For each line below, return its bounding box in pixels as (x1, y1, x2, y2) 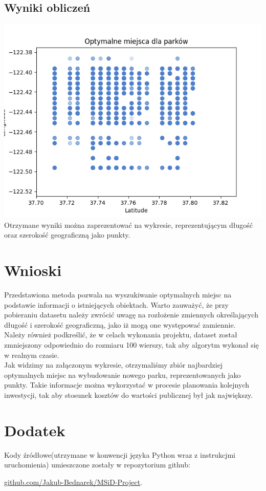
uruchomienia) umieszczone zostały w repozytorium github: (4, 459, 190, 470)
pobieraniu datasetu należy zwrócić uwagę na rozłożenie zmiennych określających (4, 309, 258, 320)
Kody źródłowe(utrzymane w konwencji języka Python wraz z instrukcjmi (4, 449, 235, 460)
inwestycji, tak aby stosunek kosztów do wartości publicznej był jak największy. (4, 390, 253, 400)
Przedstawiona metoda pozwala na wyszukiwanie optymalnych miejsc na (4, 289, 232, 300)
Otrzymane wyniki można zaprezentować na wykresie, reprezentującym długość (4, 219, 253, 230)
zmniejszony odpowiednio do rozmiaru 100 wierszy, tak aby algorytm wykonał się (4, 339, 259, 350)
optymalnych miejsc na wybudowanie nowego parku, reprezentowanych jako (4, 369, 241, 380)
